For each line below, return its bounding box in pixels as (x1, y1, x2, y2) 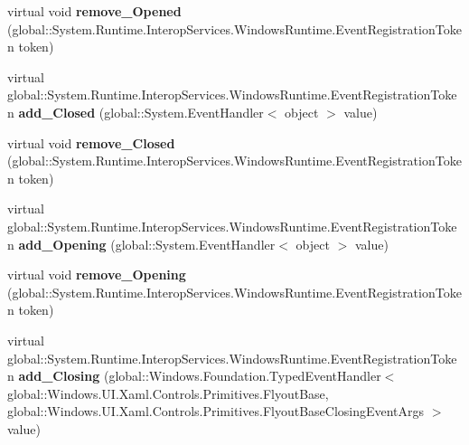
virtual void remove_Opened (7, 2, 182, 20)
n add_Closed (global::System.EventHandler (7, 102, 264, 121)
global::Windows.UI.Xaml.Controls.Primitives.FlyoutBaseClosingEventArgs (7, 402, 425, 421)
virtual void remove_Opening (7, 265, 186, 284)
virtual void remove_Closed (7, 133, 175, 152)
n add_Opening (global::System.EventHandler (7, 234, 276, 253)
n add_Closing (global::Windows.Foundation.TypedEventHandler (7, 366, 381, 385)
